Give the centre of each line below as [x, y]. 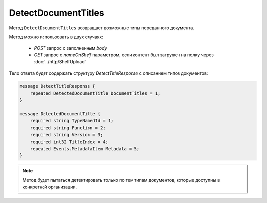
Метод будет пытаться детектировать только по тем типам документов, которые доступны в [121, 180]
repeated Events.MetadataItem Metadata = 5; [85, 149]
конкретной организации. [49, 187]
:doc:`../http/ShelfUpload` [60, 62]
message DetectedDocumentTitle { [60, 114]
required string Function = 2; [68, 128]
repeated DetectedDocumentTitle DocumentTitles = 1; [95, 93]
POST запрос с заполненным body [70, 48]
